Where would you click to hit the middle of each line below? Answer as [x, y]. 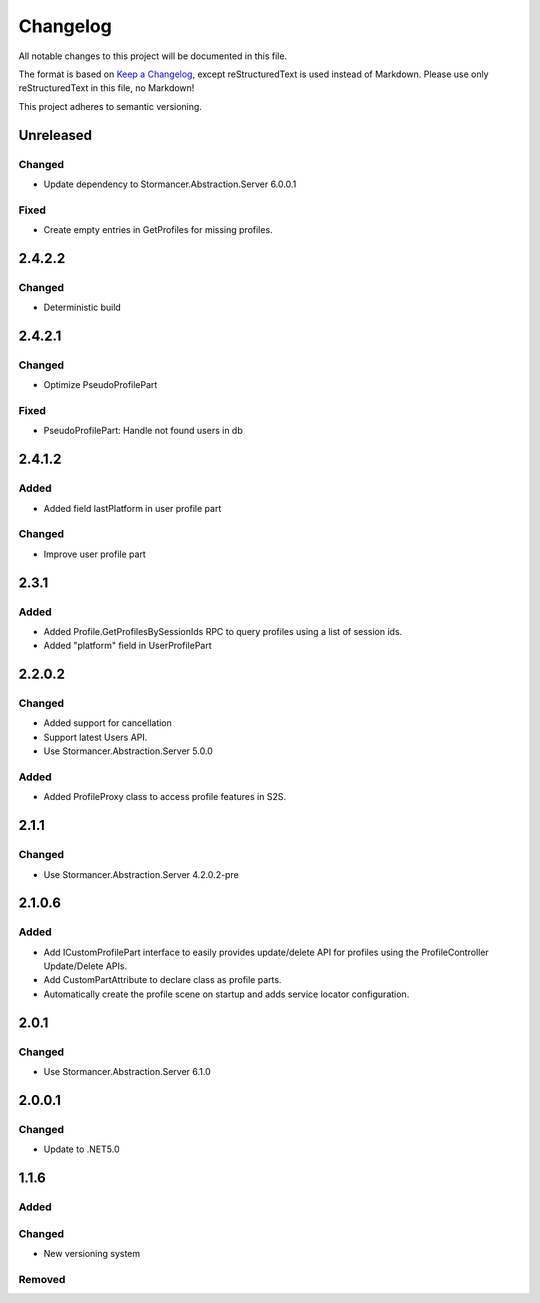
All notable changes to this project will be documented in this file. [153, 56]
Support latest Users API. [95, 737]
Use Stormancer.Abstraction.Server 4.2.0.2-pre [141, 874]
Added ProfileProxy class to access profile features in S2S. [165, 797]
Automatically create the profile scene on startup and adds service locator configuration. [226, 994]
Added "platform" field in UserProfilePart [127, 646]
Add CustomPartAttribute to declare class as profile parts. [162, 980]
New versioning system [92, 1253]
